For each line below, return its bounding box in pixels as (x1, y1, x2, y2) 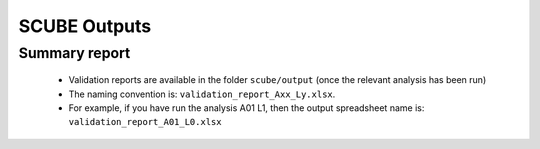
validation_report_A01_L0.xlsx (68, 116, 222, 128)
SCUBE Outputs (18, 15, 152, 37)
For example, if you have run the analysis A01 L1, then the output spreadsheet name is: (68, 101, 425, 114)
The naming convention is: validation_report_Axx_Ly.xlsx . (68, 88, 336, 100)
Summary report (18, 44, 131, 62)
